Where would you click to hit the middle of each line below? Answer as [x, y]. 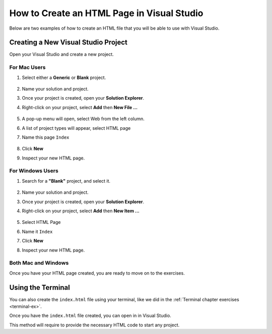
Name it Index [37, 231]
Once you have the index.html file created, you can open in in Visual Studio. [90, 316]
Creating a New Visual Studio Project [69, 43]
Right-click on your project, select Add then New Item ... [81, 211]
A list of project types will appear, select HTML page [76, 128]
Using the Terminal [40, 287]
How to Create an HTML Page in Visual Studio [106, 13]
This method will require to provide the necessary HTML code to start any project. [94, 325]
